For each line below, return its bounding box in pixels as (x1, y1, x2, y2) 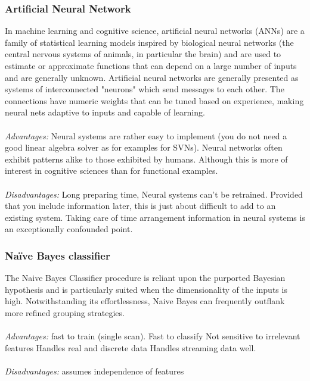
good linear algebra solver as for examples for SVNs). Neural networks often (5, 141, 283, 154)
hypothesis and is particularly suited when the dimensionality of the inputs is (5, 283, 287, 295)
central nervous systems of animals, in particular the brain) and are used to (5, 48, 281, 60)
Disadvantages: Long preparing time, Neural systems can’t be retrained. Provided (5, 188, 303, 200)
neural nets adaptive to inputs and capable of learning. (5, 106, 205, 118)
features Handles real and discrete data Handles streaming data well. (5, 341, 256, 354)
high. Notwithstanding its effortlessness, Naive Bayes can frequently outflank (5, 295, 285, 307)
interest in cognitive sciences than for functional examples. (5, 164, 218, 177)
